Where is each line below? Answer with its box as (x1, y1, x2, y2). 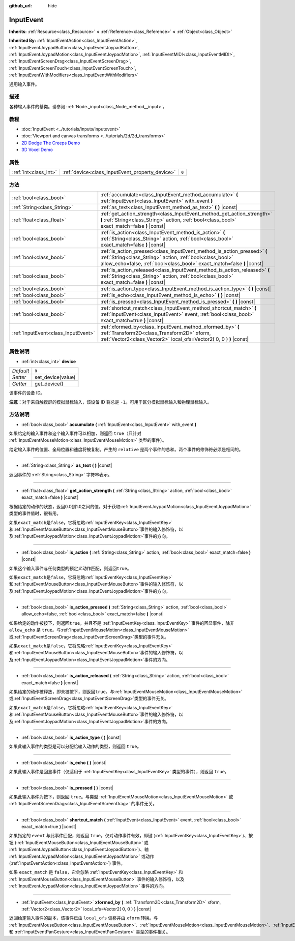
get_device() (34, 380, 64, 387)
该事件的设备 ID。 (9, 390, 45, 396)
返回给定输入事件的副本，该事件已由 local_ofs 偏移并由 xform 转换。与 (9, 915, 158, 921)
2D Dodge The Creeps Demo (21, 140, 81, 146)
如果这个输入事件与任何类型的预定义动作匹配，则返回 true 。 (9, 565, 132, 571)
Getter (12, 380, 27, 387)
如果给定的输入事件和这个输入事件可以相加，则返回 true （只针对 (9, 430, 142, 436)
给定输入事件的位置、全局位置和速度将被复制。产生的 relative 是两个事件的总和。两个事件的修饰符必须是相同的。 (9, 446, 243, 452)
